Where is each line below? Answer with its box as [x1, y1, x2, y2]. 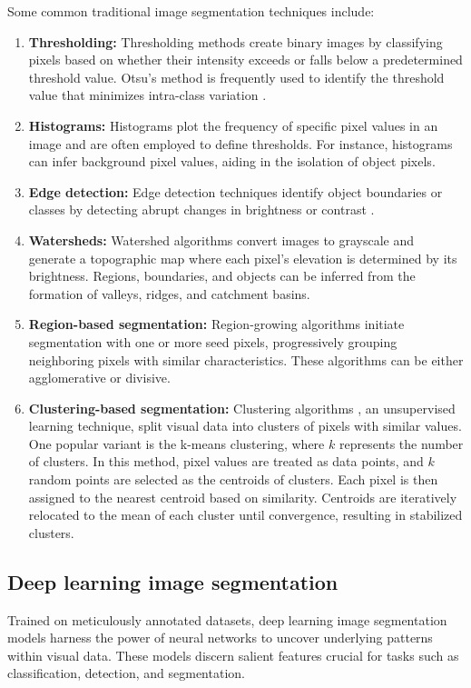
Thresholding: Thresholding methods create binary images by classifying [28, 32, 443, 51]
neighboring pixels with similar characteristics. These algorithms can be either [28, 350, 464, 369]
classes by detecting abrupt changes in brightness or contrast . [28, 200, 375, 219]
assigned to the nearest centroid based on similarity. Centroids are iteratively [28, 487, 457, 506]
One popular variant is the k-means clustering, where [28, 434, 325, 453]
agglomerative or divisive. [28, 368, 171, 387]
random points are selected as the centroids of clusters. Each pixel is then [28, 470, 438, 489]
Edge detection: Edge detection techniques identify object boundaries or [28, 182, 443, 201]
